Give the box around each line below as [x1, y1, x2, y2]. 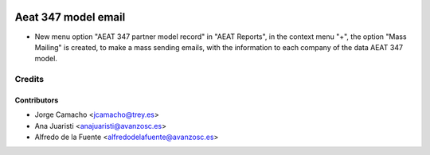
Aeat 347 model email [14, 10, 126, 24]
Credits [14, 74, 44, 85]
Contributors [14, 95, 59, 105]
